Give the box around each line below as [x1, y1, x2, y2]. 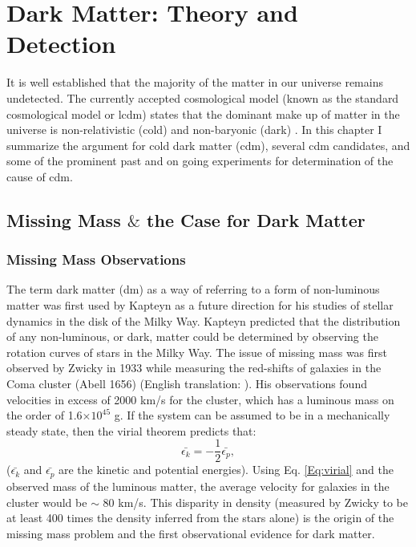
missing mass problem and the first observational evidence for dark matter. [6, 525, 375, 541]
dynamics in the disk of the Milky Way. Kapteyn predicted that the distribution [6, 312, 401, 329]
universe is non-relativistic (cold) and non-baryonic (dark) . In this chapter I [6, 121, 382, 138]
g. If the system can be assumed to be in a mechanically [114, 407, 390, 423]
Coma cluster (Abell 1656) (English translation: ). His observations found [6, 375, 367, 392]
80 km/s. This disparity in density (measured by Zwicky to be [103, 493, 409, 510]
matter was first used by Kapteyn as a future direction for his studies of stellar [6, 297, 394, 314]
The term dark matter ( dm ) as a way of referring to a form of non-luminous [6, 281, 380, 298]
